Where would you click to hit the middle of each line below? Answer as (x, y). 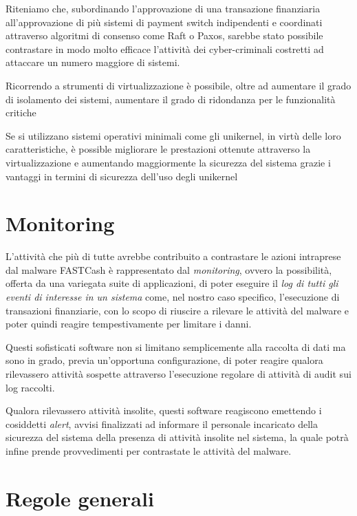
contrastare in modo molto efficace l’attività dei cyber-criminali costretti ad (165, 49)
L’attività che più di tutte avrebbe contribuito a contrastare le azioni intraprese (173, 256)
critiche (21, 112)
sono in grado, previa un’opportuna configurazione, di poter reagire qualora (164, 360)
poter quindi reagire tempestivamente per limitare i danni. (129, 324)
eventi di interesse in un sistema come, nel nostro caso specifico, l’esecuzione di (173, 297)
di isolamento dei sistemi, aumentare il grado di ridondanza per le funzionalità (171, 99)
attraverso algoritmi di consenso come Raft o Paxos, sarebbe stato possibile (164, 35)
